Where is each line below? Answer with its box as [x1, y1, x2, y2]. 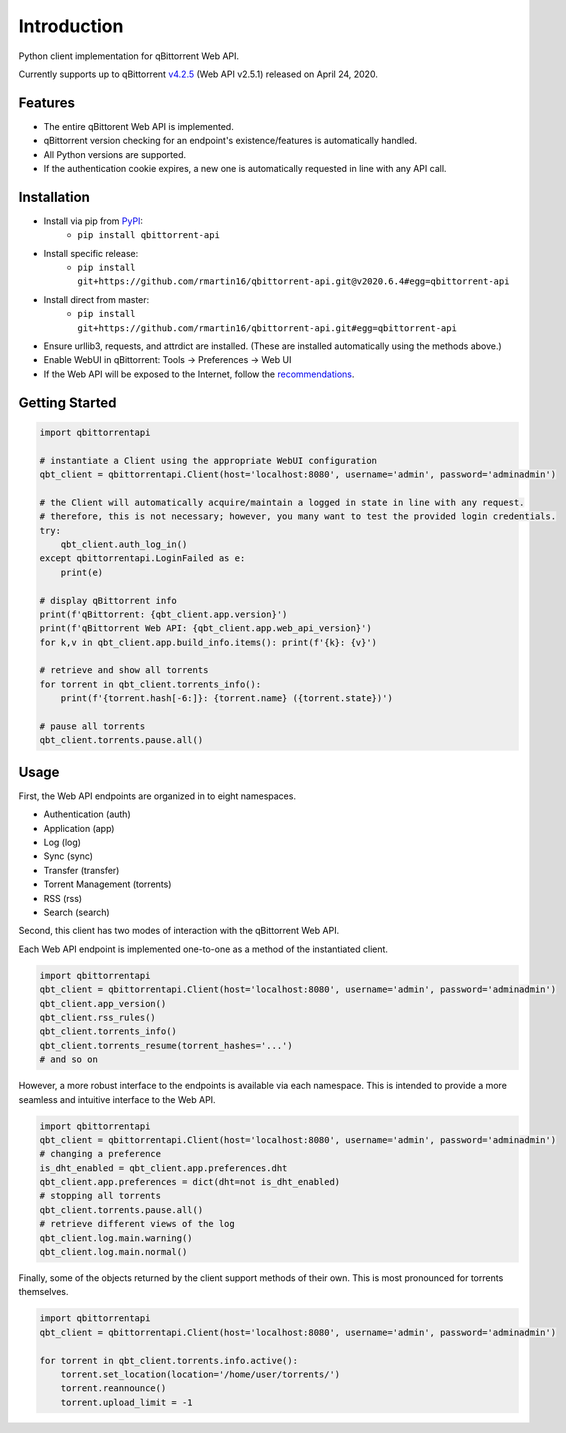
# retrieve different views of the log [39, 1218, 235, 1230]
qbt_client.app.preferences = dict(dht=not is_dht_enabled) [39, 1176, 341, 1188]
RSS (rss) [43, 892, 83, 904]
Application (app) [43, 822, 115, 834]
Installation [18, 188, 90, 205]
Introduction [18, 15, 124, 37]
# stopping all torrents [39, 1190, 162, 1202]
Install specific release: [43, 247, 139, 259]
